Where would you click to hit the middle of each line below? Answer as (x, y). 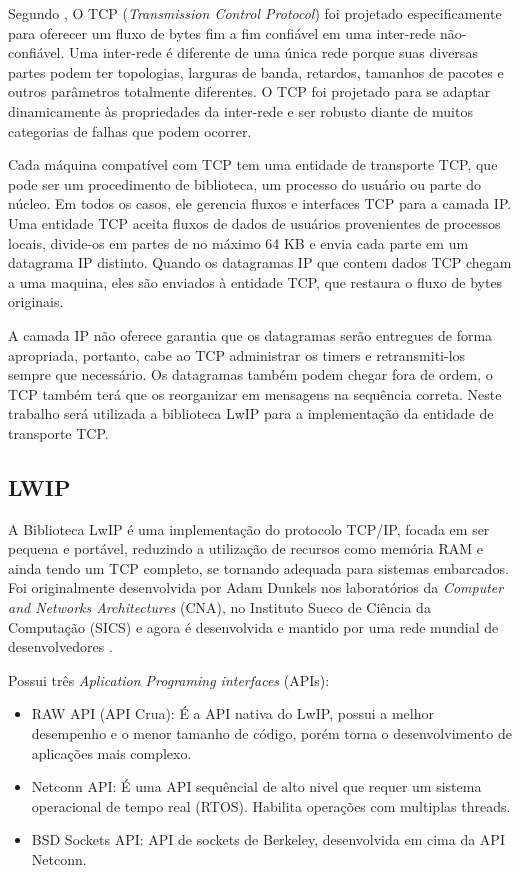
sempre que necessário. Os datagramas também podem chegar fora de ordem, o (250, 374)
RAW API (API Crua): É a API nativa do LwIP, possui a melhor (232, 713)
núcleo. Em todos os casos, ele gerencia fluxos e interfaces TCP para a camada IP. (260, 203)
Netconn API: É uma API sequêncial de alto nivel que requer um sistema (256, 786)
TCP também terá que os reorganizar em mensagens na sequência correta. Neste (255, 393)
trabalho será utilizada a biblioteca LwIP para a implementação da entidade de (251, 413)
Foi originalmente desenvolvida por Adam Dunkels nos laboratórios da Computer (256, 587)
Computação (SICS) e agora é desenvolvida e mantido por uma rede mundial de (253, 626)
